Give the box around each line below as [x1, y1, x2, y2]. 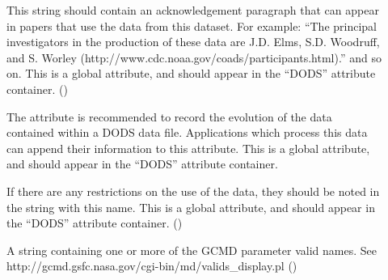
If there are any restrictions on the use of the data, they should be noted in [6, 182, 380, 199]
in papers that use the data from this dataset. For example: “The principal [6, 17, 377, 34]
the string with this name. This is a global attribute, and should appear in [6, 198, 375, 215]
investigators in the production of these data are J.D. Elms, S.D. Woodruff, [6, 33, 380, 50]
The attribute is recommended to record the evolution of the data [6, 108, 332, 125]
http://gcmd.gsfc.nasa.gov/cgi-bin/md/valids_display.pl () [6, 257, 297, 274]
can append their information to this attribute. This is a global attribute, [6, 139, 370, 156]
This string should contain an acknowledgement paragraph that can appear [6, 2, 379, 18]
